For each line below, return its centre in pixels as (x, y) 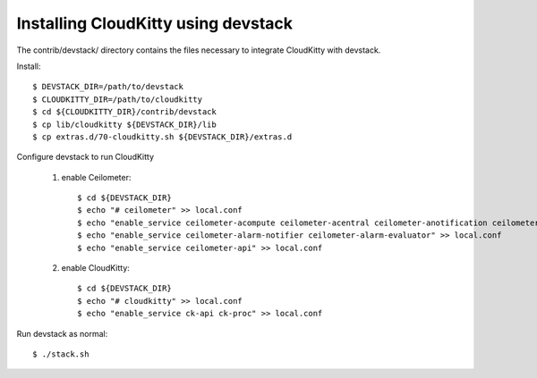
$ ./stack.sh (61, 354)
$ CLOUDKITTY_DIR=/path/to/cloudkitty (118, 99)
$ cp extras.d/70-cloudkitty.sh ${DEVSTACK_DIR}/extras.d (162, 137)
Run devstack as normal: (62, 333)
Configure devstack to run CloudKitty (85, 157)
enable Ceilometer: (96, 177)
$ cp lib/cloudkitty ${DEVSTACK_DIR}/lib (124, 124)
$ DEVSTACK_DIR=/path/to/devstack (108, 87)
